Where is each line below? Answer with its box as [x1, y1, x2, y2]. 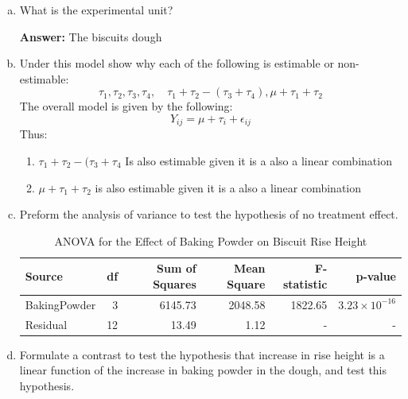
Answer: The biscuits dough [19, 28, 162, 45]
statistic [282, 275, 328, 292]
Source [25, 268, 63, 285]
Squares [153, 275, 196, 292]
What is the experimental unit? [19, 2, 173, 17]
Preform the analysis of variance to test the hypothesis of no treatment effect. [19, 206, 398, 223]
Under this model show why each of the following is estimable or [19, 55, 334, 72]
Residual [25, 316, 68, 332]
